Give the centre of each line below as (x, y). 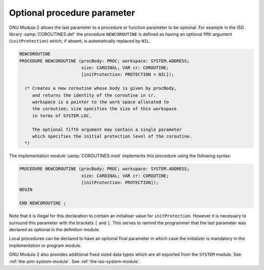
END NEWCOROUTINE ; (43, 203)
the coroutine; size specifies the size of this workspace (104, 109)
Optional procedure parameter (72, 13)
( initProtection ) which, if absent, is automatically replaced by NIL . (80, 41)
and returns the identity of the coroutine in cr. (94, 95)
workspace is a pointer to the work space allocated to (100, 102)
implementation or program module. (45, 245)
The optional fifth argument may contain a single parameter (107, 129)
